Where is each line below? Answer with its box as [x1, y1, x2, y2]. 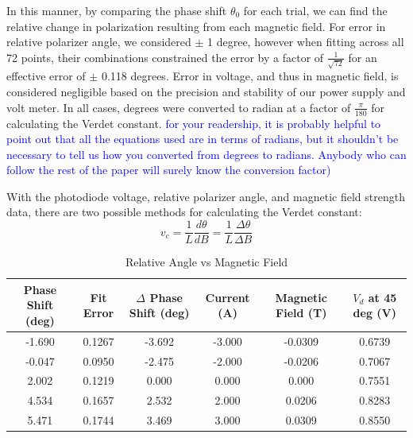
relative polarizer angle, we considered [6, 33, 191, 50]
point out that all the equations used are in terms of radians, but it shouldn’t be [6, 130, 399, 147]
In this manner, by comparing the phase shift [6, 2, 227, 18]
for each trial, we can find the [243, 2, 388, 18]
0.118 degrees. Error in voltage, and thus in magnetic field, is [101, 68, 399, 84]
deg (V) [353, 304, 397, 321]
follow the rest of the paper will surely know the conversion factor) [6, 161, 331, 178]
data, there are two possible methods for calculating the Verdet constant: [6, 203, 362, 220]
